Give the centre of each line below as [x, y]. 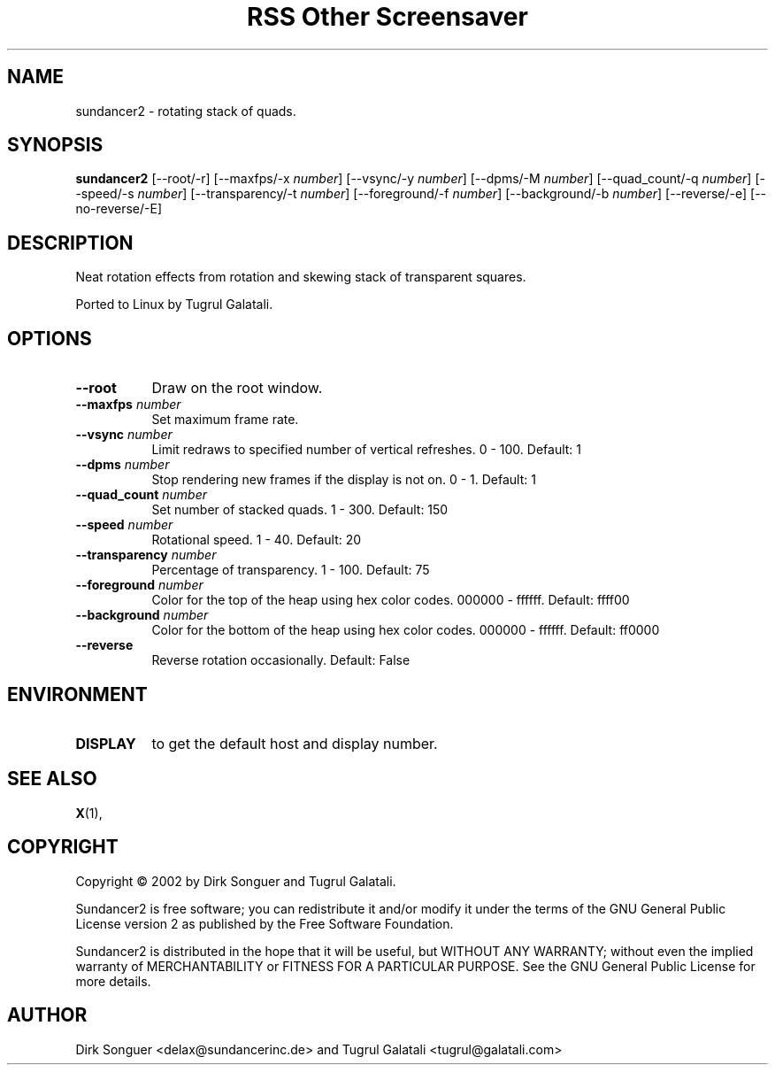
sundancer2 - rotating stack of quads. [186, 111]
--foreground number [139, 585]
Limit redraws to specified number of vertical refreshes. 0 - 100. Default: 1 [367, 450]
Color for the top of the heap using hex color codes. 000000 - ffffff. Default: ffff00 [391, 600]
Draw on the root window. [237, 388]
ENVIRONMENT [77, 694]
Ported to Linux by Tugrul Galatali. [174, 305]
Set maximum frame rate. [225, 420]
